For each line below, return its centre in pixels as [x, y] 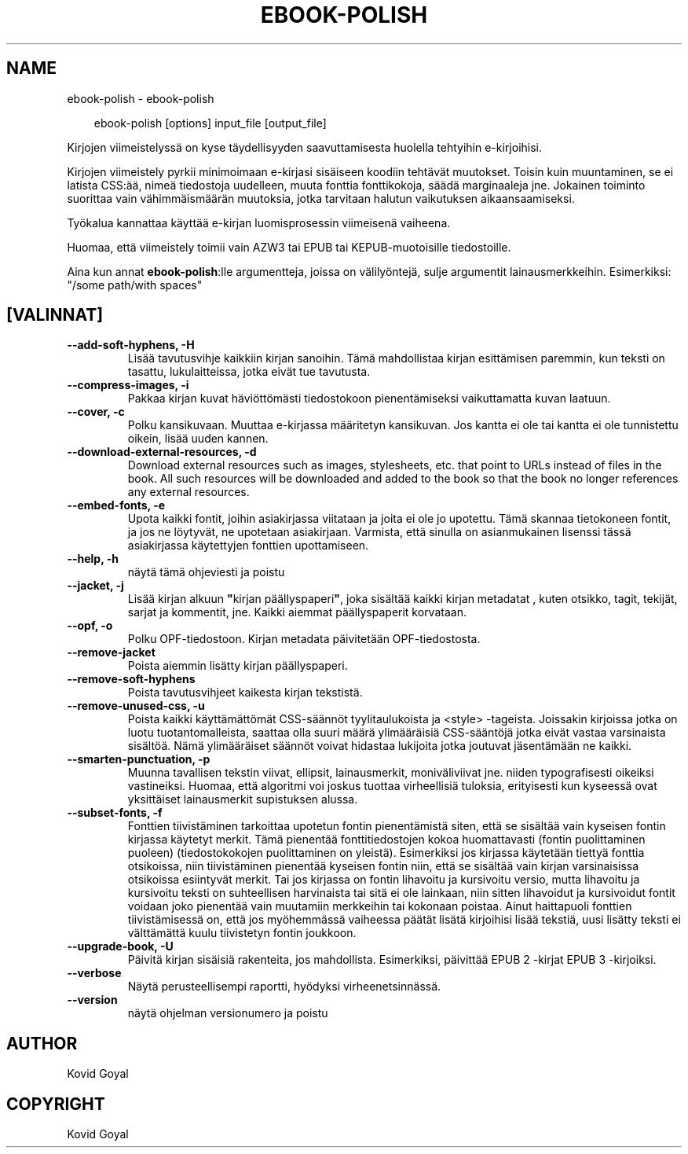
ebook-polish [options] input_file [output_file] [210, 123]
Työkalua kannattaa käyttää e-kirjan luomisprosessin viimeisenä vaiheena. [259, 222]
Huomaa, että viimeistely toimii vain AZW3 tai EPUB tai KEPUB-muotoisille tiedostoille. [289, 247]
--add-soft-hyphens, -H [131, 345]
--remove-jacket [111, 652]
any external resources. [188, 492]
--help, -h [93, 559]
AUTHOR [42, 1043]
